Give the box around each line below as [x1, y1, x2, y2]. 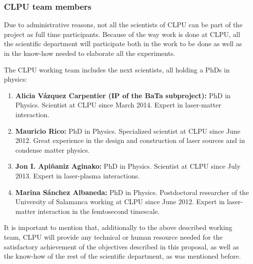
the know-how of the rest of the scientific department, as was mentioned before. [4, 251, 241, 261]
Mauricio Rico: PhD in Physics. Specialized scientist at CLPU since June [15, 125, 240, 136]
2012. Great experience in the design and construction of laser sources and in [15, 135, 245, 145]
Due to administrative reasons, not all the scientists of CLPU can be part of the [4, 19, 243, 30]
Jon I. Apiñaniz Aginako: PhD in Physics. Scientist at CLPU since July [15, 161, 241, 171]
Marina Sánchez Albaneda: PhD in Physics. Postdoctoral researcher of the [15, 187, 249, 197]
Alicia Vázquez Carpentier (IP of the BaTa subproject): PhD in [15, 90, 231, 100]
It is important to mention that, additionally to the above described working [4, 222, 233, 232]
